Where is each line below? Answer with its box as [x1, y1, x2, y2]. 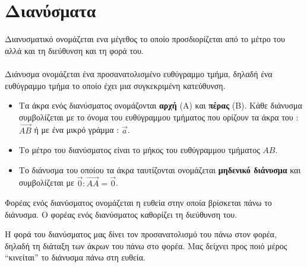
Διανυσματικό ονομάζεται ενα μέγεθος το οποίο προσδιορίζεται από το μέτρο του [5, 33, 285, 45]
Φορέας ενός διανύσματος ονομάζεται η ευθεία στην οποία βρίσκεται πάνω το [5, 196, 272, 209]
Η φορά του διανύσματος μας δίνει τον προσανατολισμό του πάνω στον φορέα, [5, 228, 277, 240]
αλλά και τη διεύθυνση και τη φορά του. [5, 44, 144, 56]
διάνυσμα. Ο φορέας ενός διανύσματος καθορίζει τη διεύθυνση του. [5, 208, 238, 220]
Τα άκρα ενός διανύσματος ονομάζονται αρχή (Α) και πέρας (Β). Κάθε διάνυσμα [18, 99, 302, 112]
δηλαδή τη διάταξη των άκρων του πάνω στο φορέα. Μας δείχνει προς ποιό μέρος [5, 239, 287, 252]
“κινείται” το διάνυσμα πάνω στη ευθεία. [5, 251, 145, 263]
